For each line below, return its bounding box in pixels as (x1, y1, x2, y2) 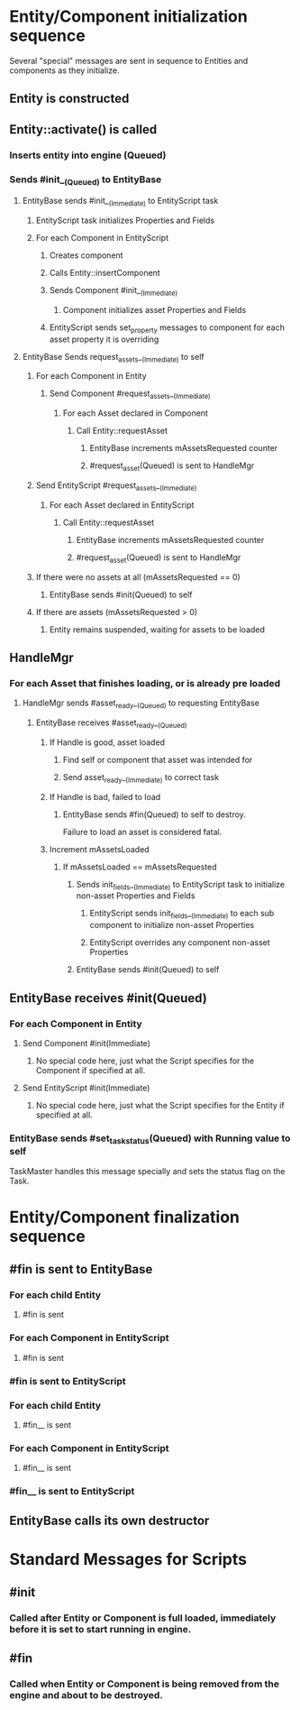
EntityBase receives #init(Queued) (9, 990, 207, 1006)
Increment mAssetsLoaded (49, 843, 150, 854)
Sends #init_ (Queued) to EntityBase (9, 173, 162, 187)
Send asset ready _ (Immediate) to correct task (62, 771, 219, 785)
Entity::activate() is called (9, 122, 158, 137)
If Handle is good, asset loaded (49, 737, 165, 748)
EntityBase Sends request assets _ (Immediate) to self (22, 351, 205, 364)
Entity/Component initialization (9, 6, 248, 27)
